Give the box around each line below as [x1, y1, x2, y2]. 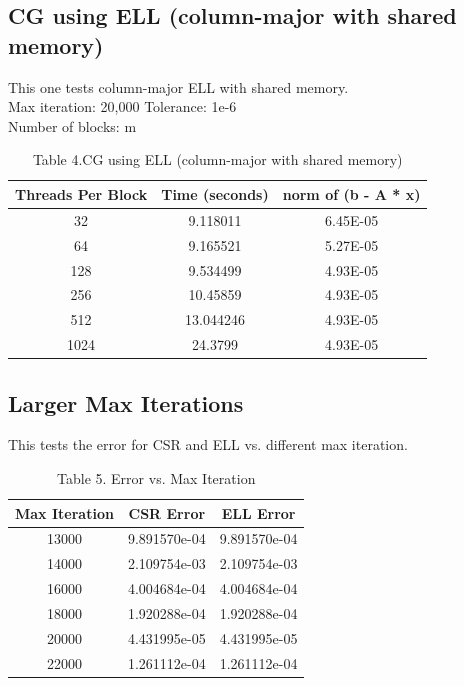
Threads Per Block [15, 183, 148, 204]
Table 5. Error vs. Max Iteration [57, 467, 256, 488]
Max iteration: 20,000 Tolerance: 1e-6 [8, 96, 237, 117]
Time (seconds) [161, 183, 269, 204]
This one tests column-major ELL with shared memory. [8, 76, 349, 97]
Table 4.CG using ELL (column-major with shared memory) [32, 149, 403, 170]
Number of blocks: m [8, 115, 137, 136]
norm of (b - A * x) [282, 183, 421, 204]
